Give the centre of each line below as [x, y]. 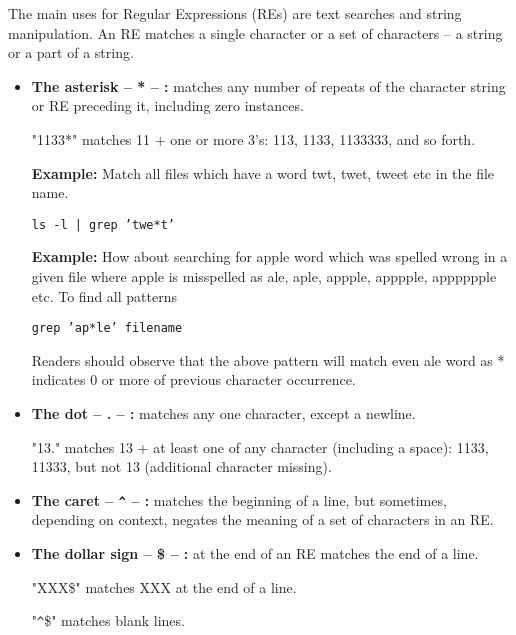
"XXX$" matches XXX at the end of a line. [164, 586]
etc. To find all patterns [104, 295]
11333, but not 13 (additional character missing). [181, 466]
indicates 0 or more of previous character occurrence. [193, 379]
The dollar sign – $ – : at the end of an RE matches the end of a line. [255, 553]
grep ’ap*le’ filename [107, 328]
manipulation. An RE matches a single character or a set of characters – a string [255, 32]
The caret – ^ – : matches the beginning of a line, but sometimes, [239, 499]
